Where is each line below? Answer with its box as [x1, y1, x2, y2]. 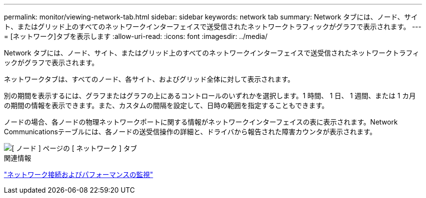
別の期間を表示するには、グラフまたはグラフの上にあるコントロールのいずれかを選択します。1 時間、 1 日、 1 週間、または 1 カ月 [4, 91, 416, 100]
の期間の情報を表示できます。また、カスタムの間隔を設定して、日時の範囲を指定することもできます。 [4, 101, 329, 109]
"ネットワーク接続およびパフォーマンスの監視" [4, 170, 153, 179]
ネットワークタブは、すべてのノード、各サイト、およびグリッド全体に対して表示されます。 [4, 75, 295, 83]
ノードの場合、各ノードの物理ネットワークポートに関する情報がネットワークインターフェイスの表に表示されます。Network [4, 118, 398, 126]
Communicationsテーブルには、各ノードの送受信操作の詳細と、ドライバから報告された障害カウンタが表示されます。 [4, 127, 377, 136]
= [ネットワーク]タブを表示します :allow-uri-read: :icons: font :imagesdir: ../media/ [4, 32, 268, 40]
